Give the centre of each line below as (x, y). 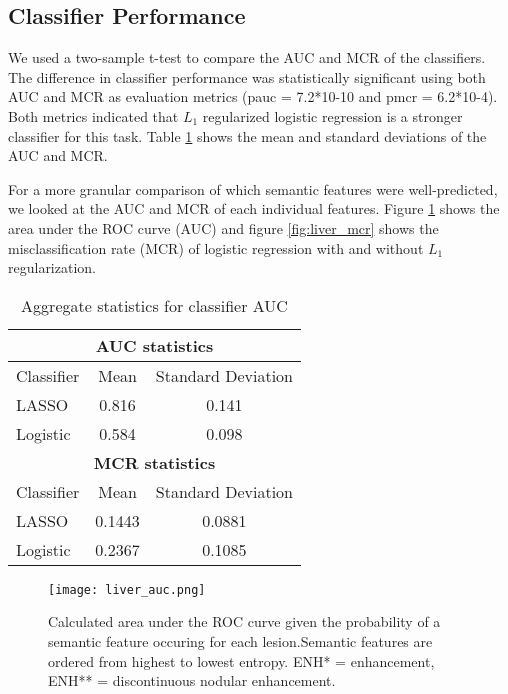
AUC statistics (154, 345)
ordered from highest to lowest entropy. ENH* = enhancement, (241, 660)
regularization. (52, 267)
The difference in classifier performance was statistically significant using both (247, 76)
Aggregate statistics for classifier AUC (154, 305)
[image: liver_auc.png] (127, 589)
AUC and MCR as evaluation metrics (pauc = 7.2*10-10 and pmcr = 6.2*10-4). (253, 96)
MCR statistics (154, 462)
